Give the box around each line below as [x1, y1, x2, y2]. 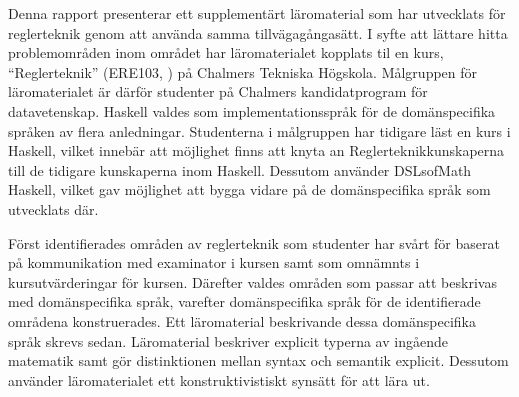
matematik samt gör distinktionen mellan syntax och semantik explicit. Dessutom [8, 350, 509, 371]
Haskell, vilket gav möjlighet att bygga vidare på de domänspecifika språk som [8, 179, 491, 200]
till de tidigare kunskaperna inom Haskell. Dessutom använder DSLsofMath [8, 159, 472, 180]
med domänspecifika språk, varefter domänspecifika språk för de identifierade [8, 291, 481, 312]
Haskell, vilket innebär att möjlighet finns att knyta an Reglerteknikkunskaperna [8, 140, 505, 161]
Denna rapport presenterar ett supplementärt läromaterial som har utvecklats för [8, 3, 506, 23]
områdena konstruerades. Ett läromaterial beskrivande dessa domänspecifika [8, 310, 476, 331]
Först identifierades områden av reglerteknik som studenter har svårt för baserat [8, 232, 500, 253]
